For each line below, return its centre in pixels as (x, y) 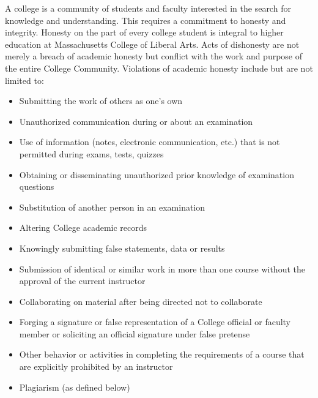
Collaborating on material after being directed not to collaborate (141, 301)
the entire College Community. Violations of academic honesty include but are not (159, 68)
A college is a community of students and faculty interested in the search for (148, 8)
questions (37, 186)
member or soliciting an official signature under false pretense (135, 333)
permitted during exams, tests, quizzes (91, 153)
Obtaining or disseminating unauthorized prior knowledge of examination (157, 174)
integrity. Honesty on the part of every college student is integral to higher (144, 32)
